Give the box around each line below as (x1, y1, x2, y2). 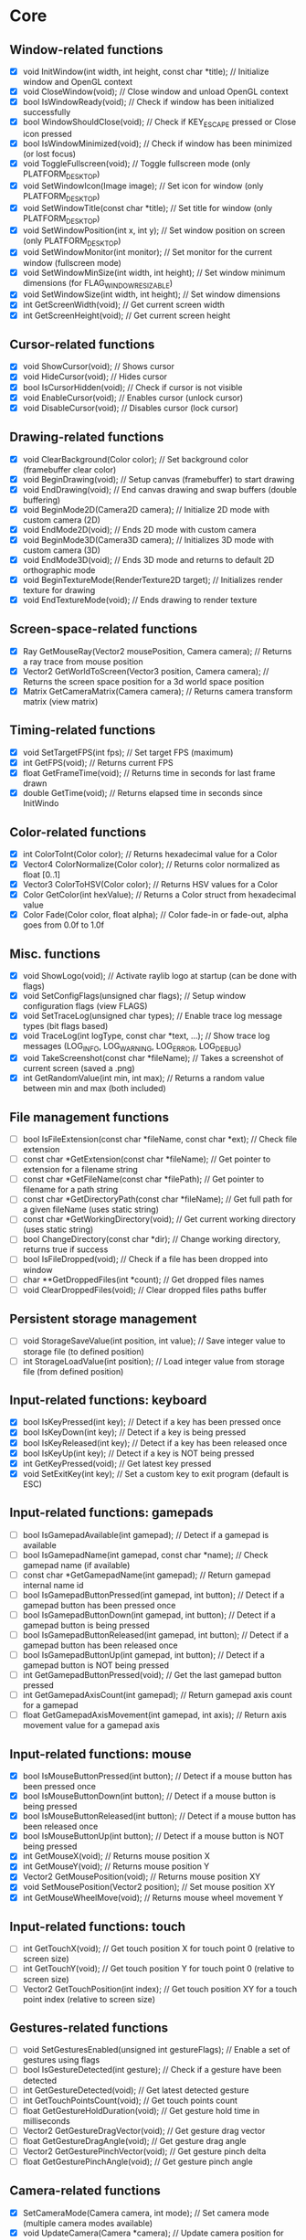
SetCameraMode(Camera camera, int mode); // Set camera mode (22, 2207, 269, 2218)
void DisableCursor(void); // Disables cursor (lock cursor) (22, 402, 239, 413)
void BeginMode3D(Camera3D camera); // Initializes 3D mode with (22, 534, 274, 545)
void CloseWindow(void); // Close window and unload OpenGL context (22, 86, 290, 97)
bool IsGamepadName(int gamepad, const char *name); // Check (22, 1549, 269, 1560)
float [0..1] (22, 869, 61, 880)
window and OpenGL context (22, 77, 133, 88)
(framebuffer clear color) (22, 463, 117, 475)
